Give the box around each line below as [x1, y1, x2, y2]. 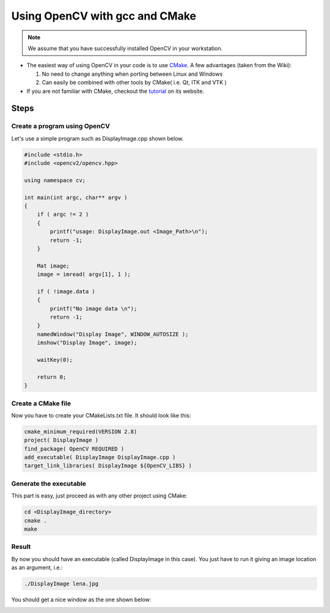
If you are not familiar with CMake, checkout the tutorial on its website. [26, 87, 205, 95]
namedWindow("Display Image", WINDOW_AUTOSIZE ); [37, 331, 189, 337]
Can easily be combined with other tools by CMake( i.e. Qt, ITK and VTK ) [42, 79, 227, 86]
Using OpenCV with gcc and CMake [11, 9, 197, 23]
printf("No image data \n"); [50, 305, 137, 312]
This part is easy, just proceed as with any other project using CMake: [11, 492, 188, 499]
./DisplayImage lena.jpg [24, 581, 99, 587]
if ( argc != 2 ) [37, 211, 89, 218]
